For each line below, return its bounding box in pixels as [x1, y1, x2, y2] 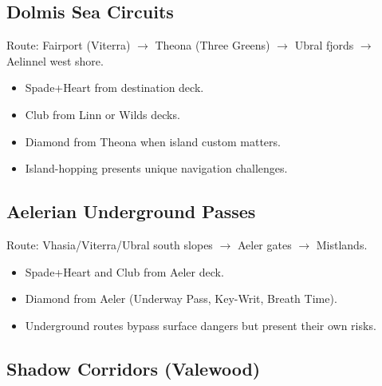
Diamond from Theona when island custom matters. [25, 133, 281, 149]
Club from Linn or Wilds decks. [25, 105, 180, 122]
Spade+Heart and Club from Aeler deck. [25, 263, 224, 280]
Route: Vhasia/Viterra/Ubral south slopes [6, 236, 213, 253]
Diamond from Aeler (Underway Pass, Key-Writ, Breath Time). [25, 290, 337, 307]
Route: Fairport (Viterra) [6, 37, 131, 54]
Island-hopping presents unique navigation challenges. [25, 160, 288, 177]
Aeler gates [237, 236, 292, 253]
